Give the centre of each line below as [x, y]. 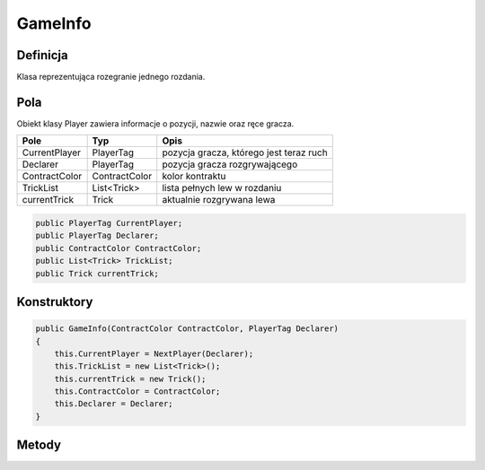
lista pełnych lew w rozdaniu [222, 188]
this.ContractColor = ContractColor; [137, 392]
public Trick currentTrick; [97, 273]
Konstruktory [55, 302]
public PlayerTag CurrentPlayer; [109, 223]
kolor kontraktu [194, 177]
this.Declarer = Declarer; [114, 404]
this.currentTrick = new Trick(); [130, 379]
